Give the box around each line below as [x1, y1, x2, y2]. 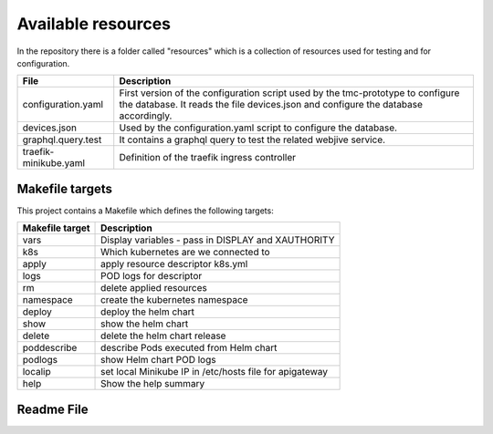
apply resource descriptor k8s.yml [100, 258, 248, 271]
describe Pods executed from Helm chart [100, 342, 278, 355]
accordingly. [119, 109, 173, 122]
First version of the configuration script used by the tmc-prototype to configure [119, 87, 460, 99]
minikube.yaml [22, 157, 86, 170]
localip [22, 366, 52, 378]
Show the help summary [100, 377, 205, 390]
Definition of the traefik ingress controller [119, 151, 297, 164]
